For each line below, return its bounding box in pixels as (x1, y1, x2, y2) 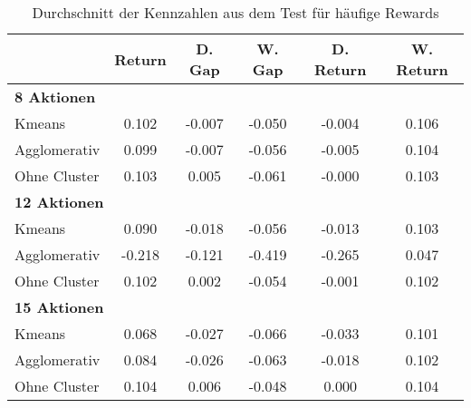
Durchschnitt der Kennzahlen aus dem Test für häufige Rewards (32, 2, 439, 23)
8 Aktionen (14, 86, 96, 107)
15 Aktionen (14, 296, 104, 317)
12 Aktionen (14, 191, 104, 212)
